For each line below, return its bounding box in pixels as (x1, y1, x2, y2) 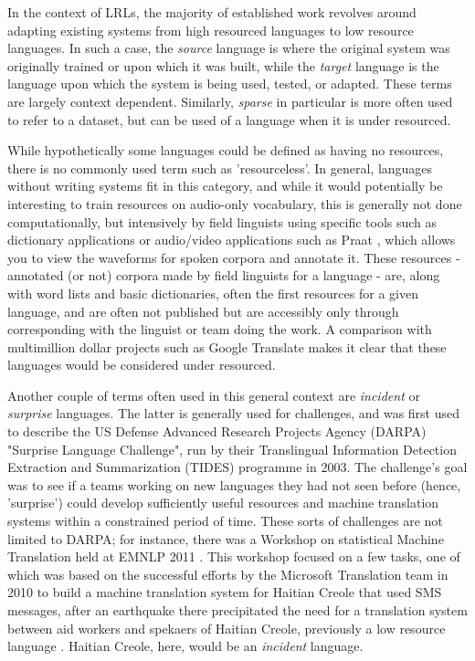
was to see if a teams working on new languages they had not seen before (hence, (7, 475, 461, 494)
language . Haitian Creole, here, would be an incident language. (7, 636, 364, 656)
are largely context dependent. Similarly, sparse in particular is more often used (7, 91, 453, 110)
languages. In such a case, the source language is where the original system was (7, 38, 450, 58)
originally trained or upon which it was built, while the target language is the (7, 56, 439, 75)
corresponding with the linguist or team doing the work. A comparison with (7, 320, 432, 339)
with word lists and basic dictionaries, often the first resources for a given (7, 283, 418, 302)
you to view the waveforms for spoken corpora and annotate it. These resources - (7, 247, 460, 267)
